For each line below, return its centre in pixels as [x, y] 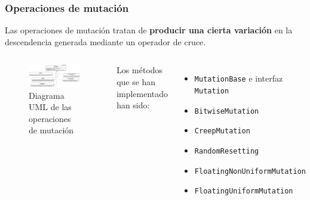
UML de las [50, 107]
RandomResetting [227, 151]
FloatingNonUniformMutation [250, 171]
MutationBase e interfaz [239, 78]
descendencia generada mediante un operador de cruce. [105, 41]
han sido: [133, 105]
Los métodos [140, 70]
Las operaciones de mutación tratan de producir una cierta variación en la [149, 30]
